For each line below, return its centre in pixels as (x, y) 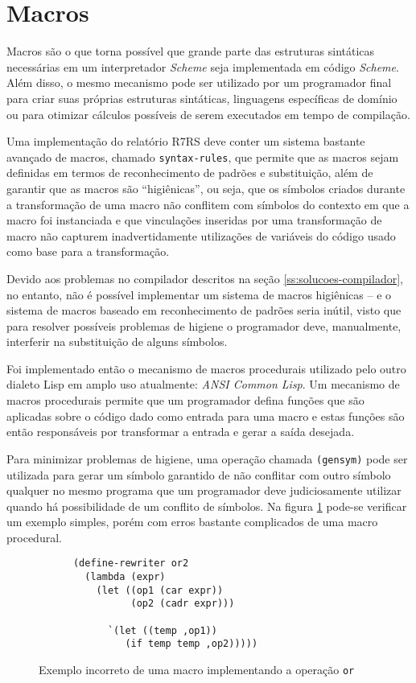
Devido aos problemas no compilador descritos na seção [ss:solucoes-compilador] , (205, 278)
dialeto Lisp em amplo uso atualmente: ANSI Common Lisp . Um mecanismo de (203, 384)
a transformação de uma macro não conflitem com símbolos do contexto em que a (208, 204)
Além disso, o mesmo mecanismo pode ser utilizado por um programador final (199, 82)
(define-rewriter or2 (131, 564)
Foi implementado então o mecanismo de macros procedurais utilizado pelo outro (206, 368)
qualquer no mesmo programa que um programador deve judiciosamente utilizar (204, 490)
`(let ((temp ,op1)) (162, 630)
